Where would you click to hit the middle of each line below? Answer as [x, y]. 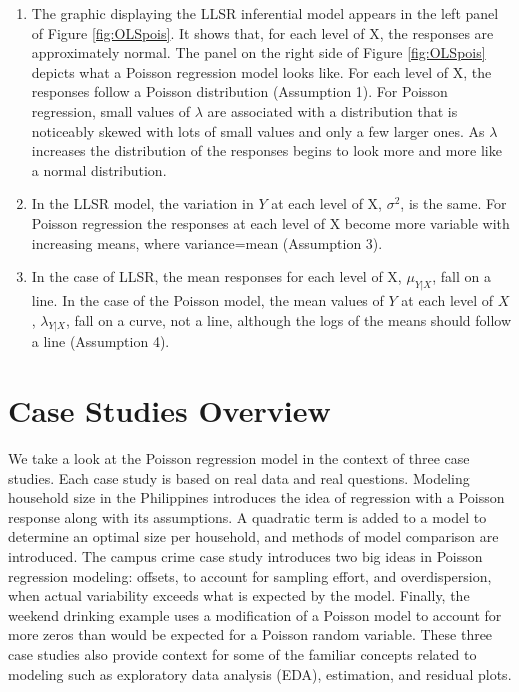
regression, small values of [111, 110]
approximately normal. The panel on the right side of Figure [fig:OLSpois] [258, 52]
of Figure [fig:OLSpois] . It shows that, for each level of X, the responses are [262, 32]
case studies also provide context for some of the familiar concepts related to [242, 653]
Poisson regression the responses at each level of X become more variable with [270, 222]
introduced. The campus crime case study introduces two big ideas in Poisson [245, 556]
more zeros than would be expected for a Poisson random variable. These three [250, 634]
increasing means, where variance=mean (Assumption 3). [207, 242]
